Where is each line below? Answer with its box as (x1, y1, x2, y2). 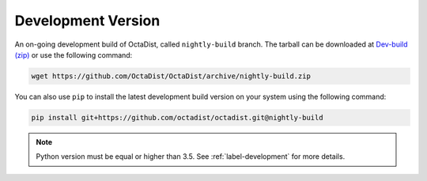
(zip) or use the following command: (14, 50, 133, 59)
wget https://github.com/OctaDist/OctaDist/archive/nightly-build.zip (31, 71, 312, 81)
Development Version (14, 12, 161, 29)
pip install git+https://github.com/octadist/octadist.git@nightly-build (31, 113, 323, 122)
